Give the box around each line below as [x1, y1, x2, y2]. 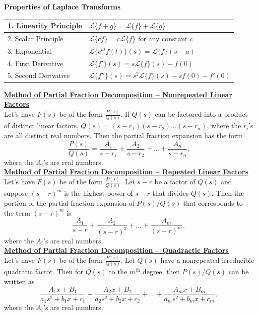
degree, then [142, 266, 180, 277]
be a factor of [154, 176, 195, 187]
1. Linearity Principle [7, 20, 82, 31]
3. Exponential [7, 45, 52, 56]
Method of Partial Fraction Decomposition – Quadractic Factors [4, 245, 229, 255]
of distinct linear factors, [4, 120, 79, 131]
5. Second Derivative [7, 70, 70, 80]
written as [4, 276, 35, 287]
